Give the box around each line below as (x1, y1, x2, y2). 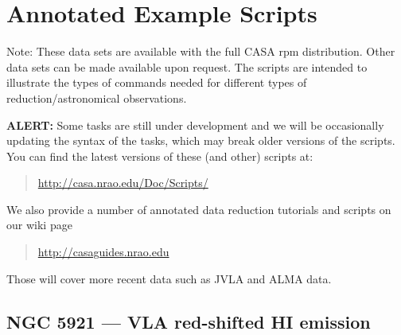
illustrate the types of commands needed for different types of (6, 74, 307, 91)
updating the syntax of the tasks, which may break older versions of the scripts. (6, 132, 395, 149)
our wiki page (6, 216, 72, 233)
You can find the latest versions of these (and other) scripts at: (6, 147, 313, 164)
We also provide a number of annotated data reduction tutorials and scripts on (6, 201, 391, 217)
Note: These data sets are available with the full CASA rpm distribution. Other (6, 43, 395, 60)
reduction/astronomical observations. (6, 89, 187, 106)
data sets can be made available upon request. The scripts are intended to (6, 58, 368, 75)
